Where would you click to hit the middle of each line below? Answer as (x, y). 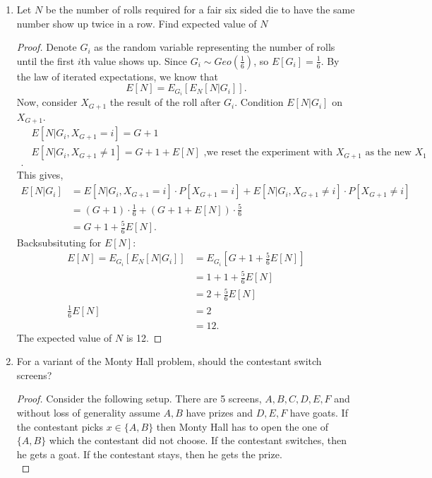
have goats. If (319, 412)
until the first (46, 60)
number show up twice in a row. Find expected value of (137, 23)
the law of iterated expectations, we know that (117, 76)
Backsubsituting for (59, 242)
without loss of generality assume (88, 412)
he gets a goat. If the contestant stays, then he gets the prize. (149, 454)
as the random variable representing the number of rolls (215, 47)
